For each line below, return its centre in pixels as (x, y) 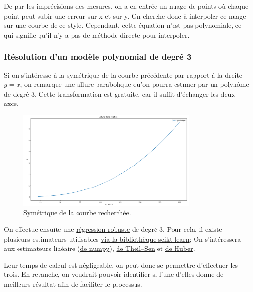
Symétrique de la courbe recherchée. (77, 213)
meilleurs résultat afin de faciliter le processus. (73, 283)
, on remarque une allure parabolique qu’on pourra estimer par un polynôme (135, 84)
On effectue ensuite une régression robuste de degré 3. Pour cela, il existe (113, 229)
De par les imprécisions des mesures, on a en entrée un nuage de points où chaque (126, 6)
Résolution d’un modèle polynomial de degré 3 (98, 56)
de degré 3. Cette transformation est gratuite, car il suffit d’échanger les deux (119, 94)
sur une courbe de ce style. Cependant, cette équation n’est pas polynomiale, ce (123, 25)
